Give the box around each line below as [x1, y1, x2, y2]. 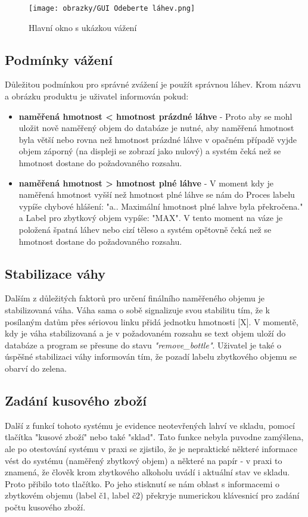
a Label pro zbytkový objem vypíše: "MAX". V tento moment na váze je [18, 211, 283, 224]
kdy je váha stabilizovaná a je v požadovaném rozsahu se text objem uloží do [5, 327, 286, 340]
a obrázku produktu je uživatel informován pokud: [5, 90, 189, 102]
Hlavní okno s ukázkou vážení [29, 21, 137, 33]
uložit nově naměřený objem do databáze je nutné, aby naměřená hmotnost [18, 122, 294, 134]
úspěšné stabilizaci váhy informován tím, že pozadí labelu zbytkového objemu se [5, 350, 297, 363]
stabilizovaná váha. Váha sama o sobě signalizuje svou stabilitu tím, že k [5, 303, 270, 316]
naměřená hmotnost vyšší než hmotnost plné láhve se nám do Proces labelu [18, 188, 295, 201]
